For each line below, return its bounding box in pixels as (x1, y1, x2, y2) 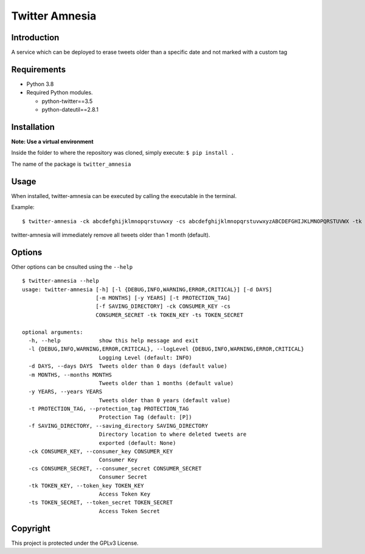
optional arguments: (22, 328, 83, 335)
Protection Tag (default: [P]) (99, 414, 192, 421)
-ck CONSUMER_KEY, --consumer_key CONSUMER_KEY (28, 448, 173, 455)
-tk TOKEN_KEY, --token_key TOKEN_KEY (28, 482, 144, 489)
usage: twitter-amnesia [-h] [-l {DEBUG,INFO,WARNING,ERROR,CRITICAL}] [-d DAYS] (22, 286, 273, 293)
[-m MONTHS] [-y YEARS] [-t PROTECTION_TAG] (95, 294, 231, 301)
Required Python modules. (26, 89, 93, 96)
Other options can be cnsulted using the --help (11, 263, 133, 271)
